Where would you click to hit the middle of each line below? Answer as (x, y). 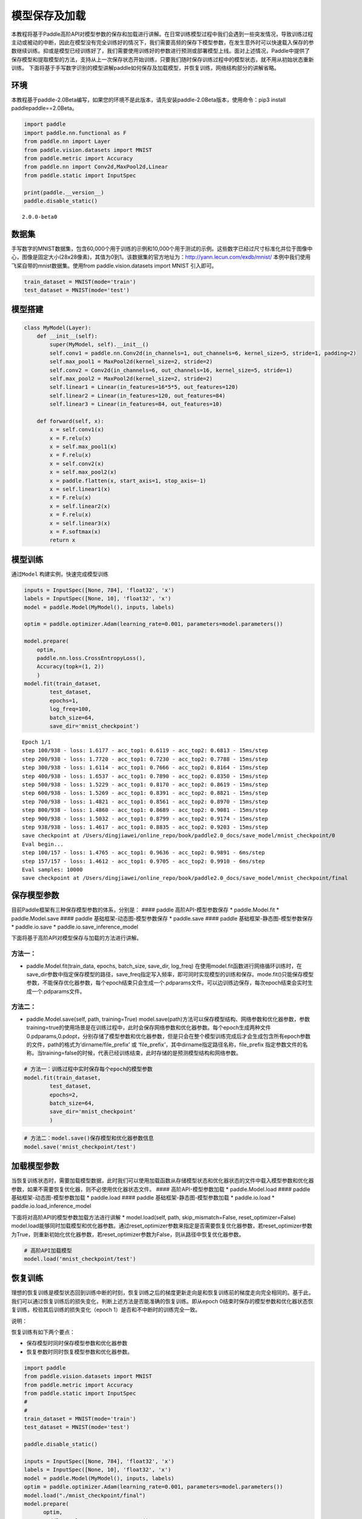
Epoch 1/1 (36, 742)
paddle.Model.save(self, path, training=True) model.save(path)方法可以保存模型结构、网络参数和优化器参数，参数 (168, 1019)
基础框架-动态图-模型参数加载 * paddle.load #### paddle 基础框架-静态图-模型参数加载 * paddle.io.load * (143, 1198)
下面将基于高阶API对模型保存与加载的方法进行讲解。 (77, 938)
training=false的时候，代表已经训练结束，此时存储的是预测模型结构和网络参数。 (142, 1053)
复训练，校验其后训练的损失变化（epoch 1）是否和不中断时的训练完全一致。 (106, 1310)
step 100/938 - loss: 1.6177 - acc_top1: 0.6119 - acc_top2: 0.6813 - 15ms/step (145, 751)
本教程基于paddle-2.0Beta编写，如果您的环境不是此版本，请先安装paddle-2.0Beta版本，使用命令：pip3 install (149, 100)
